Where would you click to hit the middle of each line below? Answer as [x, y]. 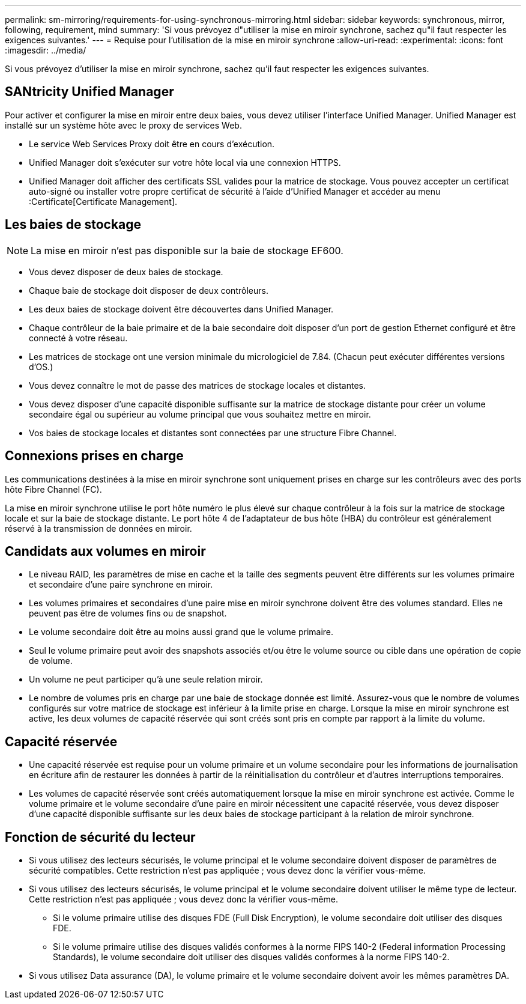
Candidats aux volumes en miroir [105, 551]
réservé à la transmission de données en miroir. [98, 528]
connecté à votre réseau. [78, 338]
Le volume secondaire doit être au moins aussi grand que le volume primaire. [181, 632]
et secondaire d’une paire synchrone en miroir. [121, 585]
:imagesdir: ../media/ [46, 50]
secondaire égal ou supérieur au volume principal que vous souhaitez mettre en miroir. [200, 414]
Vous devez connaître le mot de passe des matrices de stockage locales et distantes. [198, 385]
